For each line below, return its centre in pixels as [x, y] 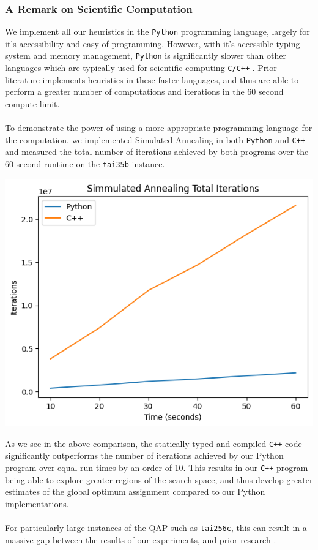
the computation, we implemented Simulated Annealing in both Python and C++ [155, 139]
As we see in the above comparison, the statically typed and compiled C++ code [153, 443]
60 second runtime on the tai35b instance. [85, 164]
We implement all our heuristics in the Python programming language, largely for [157, 32]
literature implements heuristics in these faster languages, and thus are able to [152, 79]
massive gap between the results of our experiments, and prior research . [141, 539]
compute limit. [32, 103]
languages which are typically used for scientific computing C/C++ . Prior [141, 68]
